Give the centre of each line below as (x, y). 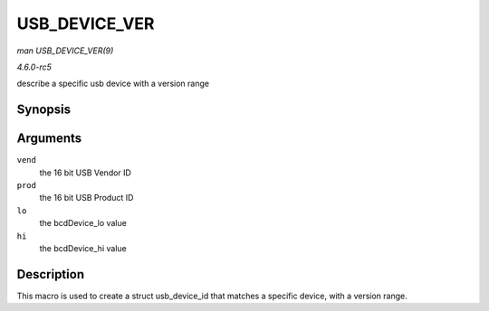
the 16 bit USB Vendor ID (85, 173)
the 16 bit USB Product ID (86, 198)
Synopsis (44, 110)
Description (51, 274)
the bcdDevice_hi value (83, 248)
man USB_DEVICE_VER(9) (65, 51)
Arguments (49, 139)
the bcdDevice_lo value (83, 223)
